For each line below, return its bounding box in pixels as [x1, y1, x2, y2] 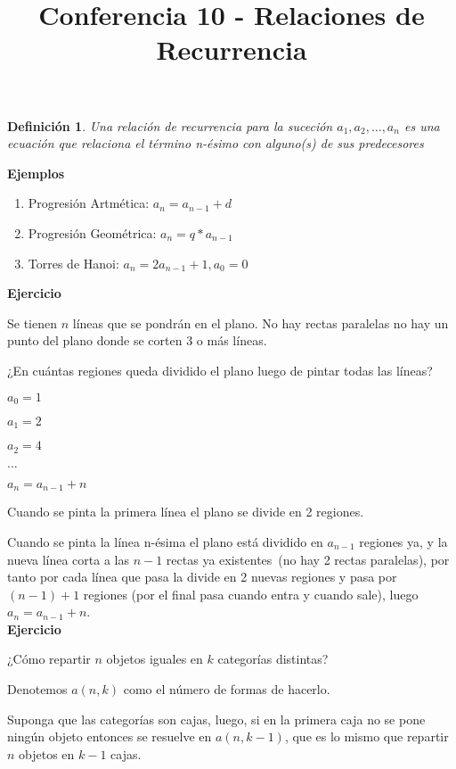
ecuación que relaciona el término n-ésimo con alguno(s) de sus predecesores [7, 134, 424, 153]
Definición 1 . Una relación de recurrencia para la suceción [7, 116, 333, 135]
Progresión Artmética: [28, 194, 150, 212]
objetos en [19, 744, 75, 763]
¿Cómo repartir [7, 649, 91, 668]
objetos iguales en [106, 649, 203, 668]
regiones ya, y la [359, 532, 448, 550]
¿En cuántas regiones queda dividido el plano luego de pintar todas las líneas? [7, 360, 433, 379]
